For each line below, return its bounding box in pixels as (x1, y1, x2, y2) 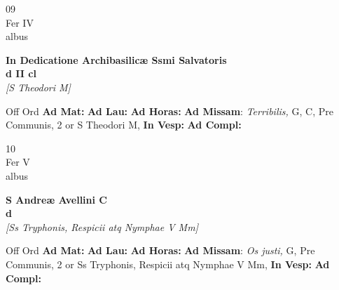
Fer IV (6, 15, 34, 29)
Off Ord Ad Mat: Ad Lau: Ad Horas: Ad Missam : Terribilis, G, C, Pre (6, 103, 333, 118)
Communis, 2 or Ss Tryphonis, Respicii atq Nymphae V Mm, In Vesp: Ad (6, 256, 330, 271)
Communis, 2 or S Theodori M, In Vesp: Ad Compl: (6, 117, 242, 132)
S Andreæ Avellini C (6, 192, 107, 206)
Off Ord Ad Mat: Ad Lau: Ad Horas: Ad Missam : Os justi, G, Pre (6, 243, 315, 258)
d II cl (6, 66, 36, 81)
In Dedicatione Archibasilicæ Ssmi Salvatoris (6, 52, 227, 67)
